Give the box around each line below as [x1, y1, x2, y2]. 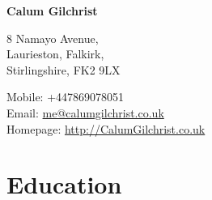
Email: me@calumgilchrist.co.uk [6, 104, 164, 121]
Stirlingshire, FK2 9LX [6, 61, 121, 78]
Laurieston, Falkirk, [6, 45, 104, 62]
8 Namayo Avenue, [6, 29, 99, 46]
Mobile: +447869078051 [6, 88, 125, 105]
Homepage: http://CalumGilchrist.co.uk [6, 120, 206, 137]
